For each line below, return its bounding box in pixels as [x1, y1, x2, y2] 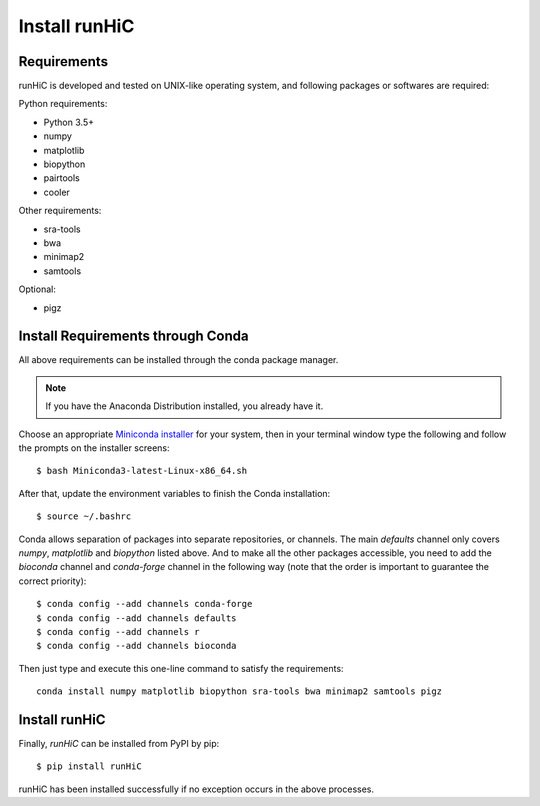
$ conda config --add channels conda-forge [36, 598, 253, 610]
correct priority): [18, 575, 87, 587]
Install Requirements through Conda [18, 328, 249, 345]
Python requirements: [18, 98, 108, 110]
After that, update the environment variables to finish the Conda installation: [18, 487, 331, 499]
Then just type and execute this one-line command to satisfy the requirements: [18, 662, 344, 674]
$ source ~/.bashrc [36, 511, 132, 522]
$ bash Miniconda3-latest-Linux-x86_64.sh [36, 465, 248, 477]
